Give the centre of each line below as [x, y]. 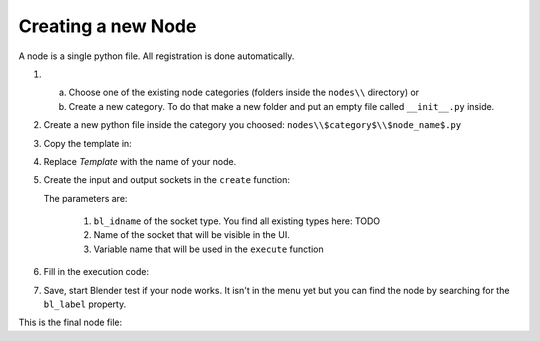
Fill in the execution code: [96, 272]
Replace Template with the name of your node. [140, 161]
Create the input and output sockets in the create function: [166, 180]
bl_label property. [85, 304]
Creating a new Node [107, 26]
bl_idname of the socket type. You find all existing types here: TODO [237, 221]
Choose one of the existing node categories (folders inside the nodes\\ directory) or [244, 92]
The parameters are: [85, 198]
